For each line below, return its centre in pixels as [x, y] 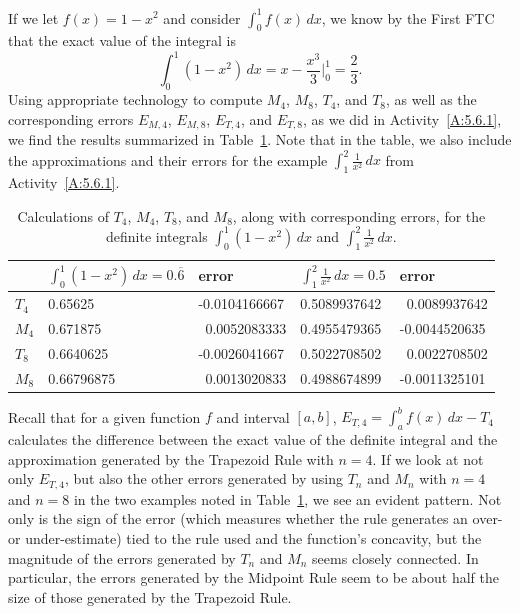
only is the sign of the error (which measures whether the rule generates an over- [255, 518]
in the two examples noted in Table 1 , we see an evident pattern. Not [287, 498]
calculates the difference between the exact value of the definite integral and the [253, 439]
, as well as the [431, 99]
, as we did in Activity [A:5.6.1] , [402, 118]
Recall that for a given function [104, 416]
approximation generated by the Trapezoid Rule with [171, 458]
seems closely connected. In [395, 557]
